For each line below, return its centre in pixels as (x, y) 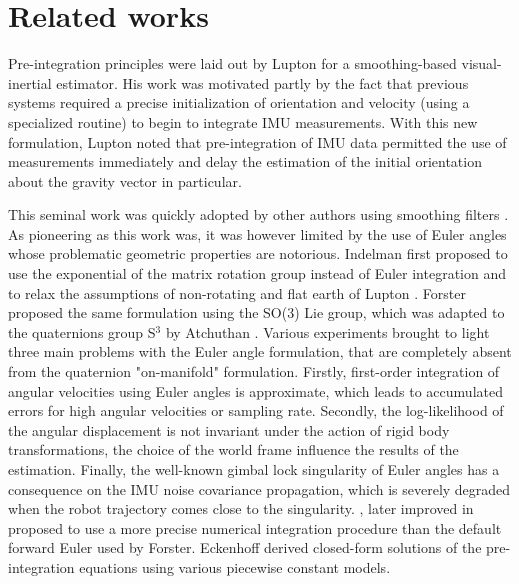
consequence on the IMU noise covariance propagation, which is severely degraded (259, 488)
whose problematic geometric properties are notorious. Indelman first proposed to (258, 253)
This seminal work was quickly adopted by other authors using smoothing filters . (258, 214)
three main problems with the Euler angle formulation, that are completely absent (260, 351)
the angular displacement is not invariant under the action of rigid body (229, 429)
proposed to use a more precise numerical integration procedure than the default (255, 527)
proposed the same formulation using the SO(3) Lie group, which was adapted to (256, 312)
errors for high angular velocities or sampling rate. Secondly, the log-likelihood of (256, 410)
